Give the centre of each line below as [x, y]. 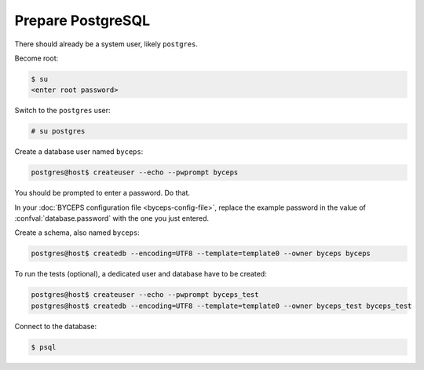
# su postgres [58, 131]
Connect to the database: [56, 326]
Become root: [37, 58]
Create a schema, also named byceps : [77, 233]
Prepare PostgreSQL [82, 20]
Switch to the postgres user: [62, 111]
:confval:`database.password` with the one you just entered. [112, 218]
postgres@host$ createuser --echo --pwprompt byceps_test [145, 295]
